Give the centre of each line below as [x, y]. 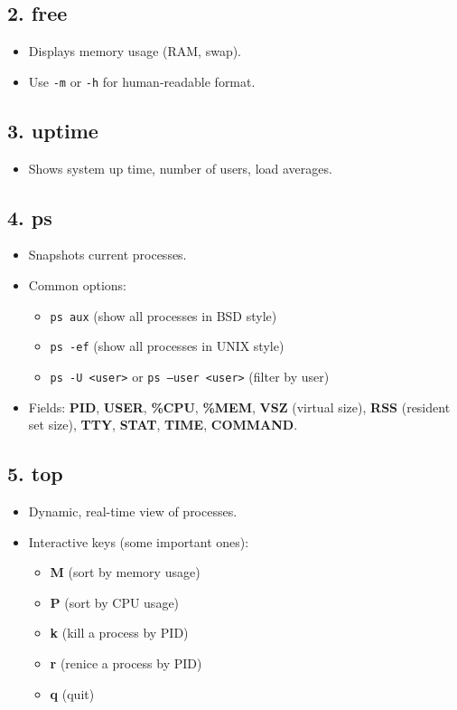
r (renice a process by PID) [126, 663]
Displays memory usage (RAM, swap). [135, 51]
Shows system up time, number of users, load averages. [180, 168]
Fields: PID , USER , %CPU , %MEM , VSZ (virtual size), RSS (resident [239, 407]
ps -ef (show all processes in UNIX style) [167, 346]
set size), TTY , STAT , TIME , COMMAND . [163, 425]
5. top [35, 473]
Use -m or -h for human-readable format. [142, 81]
